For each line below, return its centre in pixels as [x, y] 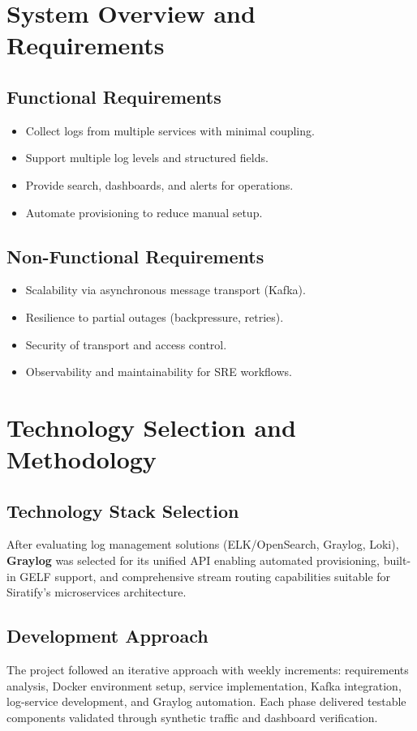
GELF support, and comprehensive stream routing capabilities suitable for [205, 576]
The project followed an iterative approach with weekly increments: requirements [208, 670]
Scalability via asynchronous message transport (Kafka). [166, 290]
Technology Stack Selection [123, 510]
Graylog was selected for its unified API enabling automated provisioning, [193, 560]
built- [397, 560]
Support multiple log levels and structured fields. [147, 158]
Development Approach [107, 636]
